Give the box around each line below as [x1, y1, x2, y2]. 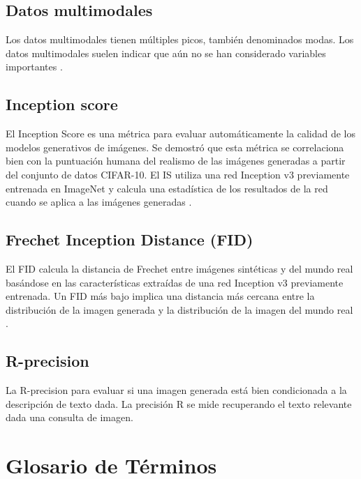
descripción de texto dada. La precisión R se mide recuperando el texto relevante [6, 396, 352, 411]
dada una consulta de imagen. [6, 410, 133, 425]
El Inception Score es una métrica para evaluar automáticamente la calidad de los [6, 126, 355, 141]
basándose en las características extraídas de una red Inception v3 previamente [6, 275, 344, 289]
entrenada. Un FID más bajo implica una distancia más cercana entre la [6, 289, 315, 303]
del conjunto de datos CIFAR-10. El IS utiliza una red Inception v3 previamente [6, 167, 350, 181]
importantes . [6, 59, 63, 74]
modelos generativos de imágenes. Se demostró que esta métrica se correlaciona [6, 139, 344, 154]
